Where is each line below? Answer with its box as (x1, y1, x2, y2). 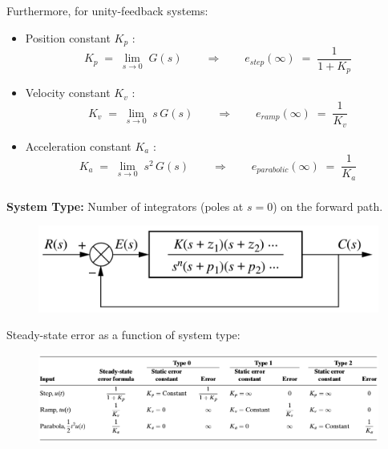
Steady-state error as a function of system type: (6, 326, 240, 343)
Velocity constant (25, 84, 111, 101)
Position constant (25, 29, 111, 46)
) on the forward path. (273, 197, 383, 214)
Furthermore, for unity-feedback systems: (6, 2, 208, 18)
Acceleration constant (25, 137, 131, 154)
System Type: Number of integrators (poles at (6, 197, 244, 214)
